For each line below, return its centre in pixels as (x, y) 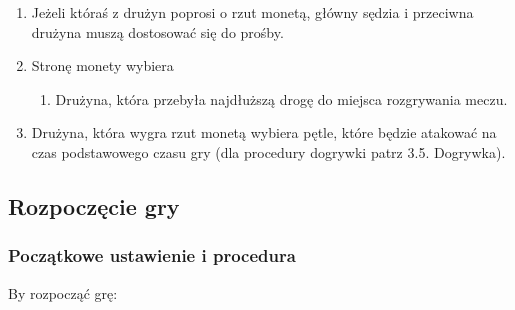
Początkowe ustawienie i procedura (152, 255)
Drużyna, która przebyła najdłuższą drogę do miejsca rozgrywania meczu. (281, 98)
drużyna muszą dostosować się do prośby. (157, 31)
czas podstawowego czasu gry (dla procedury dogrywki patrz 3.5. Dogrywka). (268, 151)
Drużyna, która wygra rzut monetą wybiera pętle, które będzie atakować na (264, 132)
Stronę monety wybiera (102, 65)
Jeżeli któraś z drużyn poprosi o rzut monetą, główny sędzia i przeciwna (252, 12)
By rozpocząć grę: (63, 292)
